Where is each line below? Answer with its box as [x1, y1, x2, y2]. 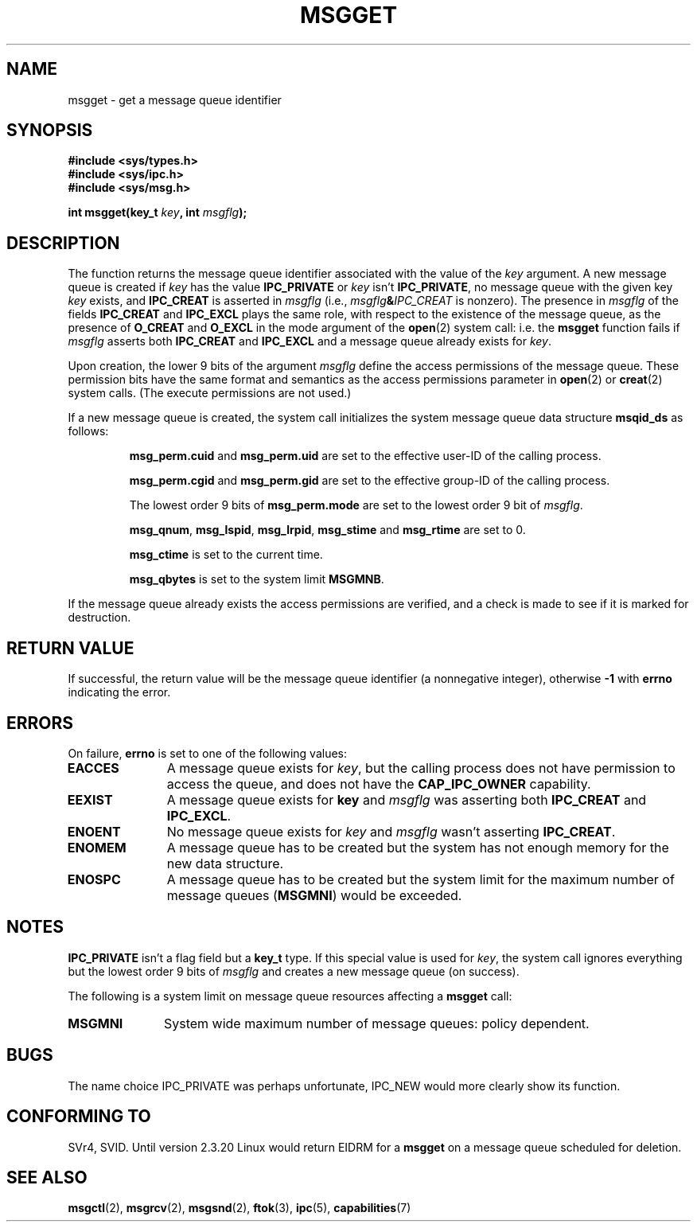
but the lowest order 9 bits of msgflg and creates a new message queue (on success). [68, 964, 520, 978]
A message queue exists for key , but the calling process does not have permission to [166, 759, 676, 776]
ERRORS [6, 712, 74, 733]
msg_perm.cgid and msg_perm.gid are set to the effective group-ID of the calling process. [129, 474, 610, 488]
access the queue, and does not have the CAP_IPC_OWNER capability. [166, 775, 591, 792]
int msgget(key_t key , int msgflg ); [68, 205, 247, 220]
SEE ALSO [6, 1167, 88, 1187]
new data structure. [166, 855, 284, 871]
